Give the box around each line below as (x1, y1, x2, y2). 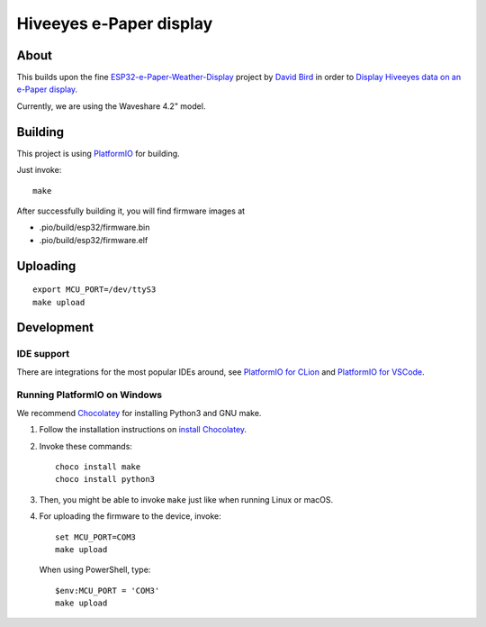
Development (16, 320, 94, 335)
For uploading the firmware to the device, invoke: (39, 511, 222, 522)
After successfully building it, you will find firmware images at (16, 205, 246, 216)
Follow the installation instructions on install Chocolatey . (39, 424, 247, 435)
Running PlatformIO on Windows (16, 388, 162, 401)
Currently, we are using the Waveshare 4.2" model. (16, 100, 206, 112)
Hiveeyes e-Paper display (16, 14, 213, 33)
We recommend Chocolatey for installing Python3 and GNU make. (16, 407, 262, 418)
